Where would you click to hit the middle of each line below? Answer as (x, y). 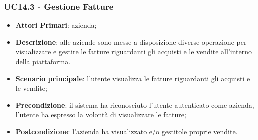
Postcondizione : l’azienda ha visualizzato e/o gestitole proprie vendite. (127, 131)
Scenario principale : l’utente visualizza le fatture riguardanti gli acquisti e (133, 78)
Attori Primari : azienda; (56, 25)
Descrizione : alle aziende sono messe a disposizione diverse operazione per (131, 42)
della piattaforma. (43, 61)
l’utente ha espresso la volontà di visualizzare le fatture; (101, 114)
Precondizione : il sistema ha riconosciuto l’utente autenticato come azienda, (135, 104)
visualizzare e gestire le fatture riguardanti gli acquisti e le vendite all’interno (134, 52)
